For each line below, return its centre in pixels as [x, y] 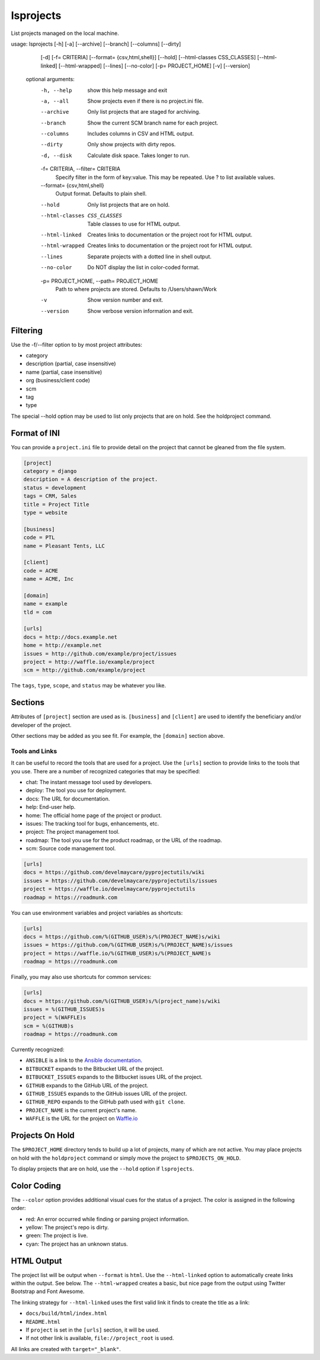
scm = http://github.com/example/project [84, 670]
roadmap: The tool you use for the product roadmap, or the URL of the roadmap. [124, 840]
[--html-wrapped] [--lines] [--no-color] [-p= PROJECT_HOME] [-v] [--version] [154, 66]
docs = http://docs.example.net [71, 637]
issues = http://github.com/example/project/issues [100, 654]
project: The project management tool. [73, 832]
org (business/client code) [58, 380]
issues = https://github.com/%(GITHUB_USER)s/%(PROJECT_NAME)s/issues [128, 945]
